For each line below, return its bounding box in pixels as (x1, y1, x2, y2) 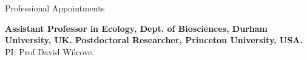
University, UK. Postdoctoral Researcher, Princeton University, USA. (5, 34, 303, 46)
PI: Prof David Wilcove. (5, 45, 95, 58)
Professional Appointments (5, 2, 105, 14)
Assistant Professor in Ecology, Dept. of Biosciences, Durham (5, 22, 268, 34)
